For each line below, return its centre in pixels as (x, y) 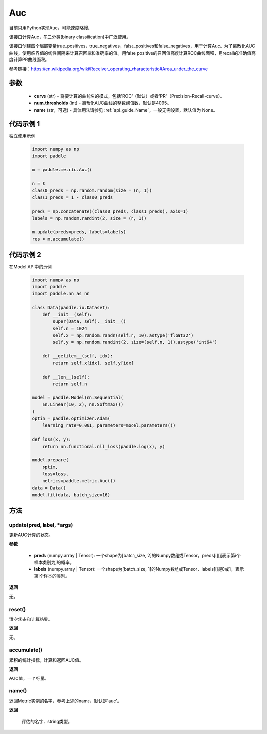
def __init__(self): (67, 314)
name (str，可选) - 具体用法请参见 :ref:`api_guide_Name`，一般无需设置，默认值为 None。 (126, 110)
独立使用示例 (22, 136)
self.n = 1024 (70, 328)
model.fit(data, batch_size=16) (71, 495)
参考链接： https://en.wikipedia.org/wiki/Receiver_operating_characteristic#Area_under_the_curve (108, 69)
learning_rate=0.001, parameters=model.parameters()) (109, 425)
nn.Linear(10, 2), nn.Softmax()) (83, 405)
